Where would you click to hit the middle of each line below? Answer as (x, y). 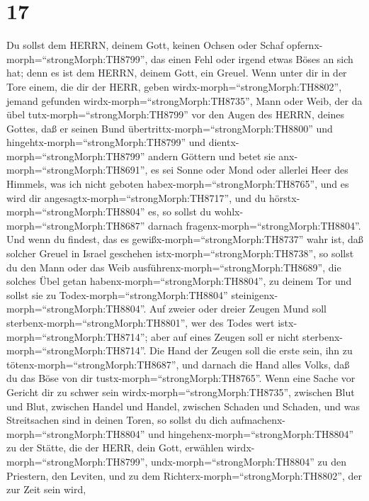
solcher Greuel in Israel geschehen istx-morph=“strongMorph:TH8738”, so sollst (180, 253)
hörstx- (285, 197)
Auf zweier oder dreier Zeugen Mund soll (238, 309)
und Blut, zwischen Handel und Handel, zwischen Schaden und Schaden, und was (183, 406)
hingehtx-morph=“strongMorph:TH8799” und (106, 142)
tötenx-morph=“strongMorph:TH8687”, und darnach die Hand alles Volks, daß (178, 364)
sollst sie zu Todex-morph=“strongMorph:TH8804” (117, 294)
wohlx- (229, 212)
